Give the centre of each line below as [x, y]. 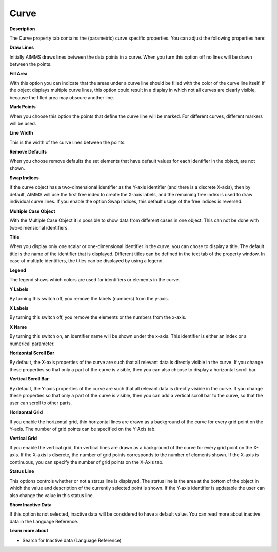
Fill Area [18, 73]
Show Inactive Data [31, 505]
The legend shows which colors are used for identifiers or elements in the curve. [95, 279]
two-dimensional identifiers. [39, 227]
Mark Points [23, 107]
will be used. [23, 123]
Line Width [21, 133]
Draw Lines [22, 47]
